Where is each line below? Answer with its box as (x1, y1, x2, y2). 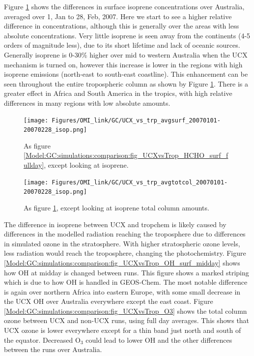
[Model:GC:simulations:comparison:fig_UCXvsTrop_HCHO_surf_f (24, 150, 228, 160)
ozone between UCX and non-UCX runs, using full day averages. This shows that (4, 315, 250, 326)
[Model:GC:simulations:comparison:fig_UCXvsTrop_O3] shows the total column (4, 305, 247, 316)
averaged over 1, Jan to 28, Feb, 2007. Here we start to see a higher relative (4, 11, 232, 21)
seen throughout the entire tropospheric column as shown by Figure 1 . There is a (4, 78, 249, 89)
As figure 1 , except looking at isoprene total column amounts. (24, 202, 209, 212)
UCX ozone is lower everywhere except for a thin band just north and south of (4, 325, 241, 335)
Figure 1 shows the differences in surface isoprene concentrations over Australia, (4, 1, 245, 11)
